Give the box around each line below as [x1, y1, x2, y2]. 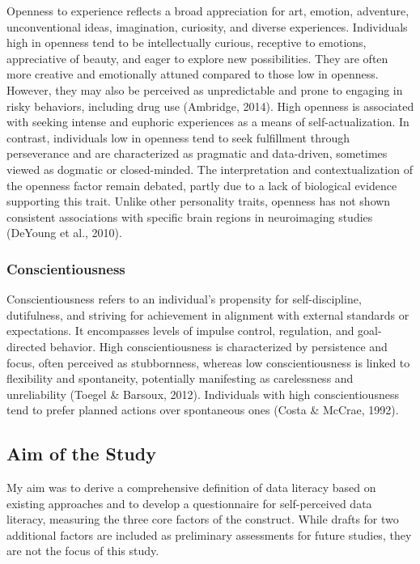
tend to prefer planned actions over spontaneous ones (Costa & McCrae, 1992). [6, 401, 399, 418]
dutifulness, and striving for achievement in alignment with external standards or [6, 306, 409, 323]
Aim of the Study [6, 441, 156, 466]
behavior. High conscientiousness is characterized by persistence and [49, 337, 388, 354]
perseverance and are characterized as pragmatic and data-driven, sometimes [6, 145, 388, 162]
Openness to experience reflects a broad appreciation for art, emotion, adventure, [6, 2, 409, 19]
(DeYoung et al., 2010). [6, 224, 122, 241]
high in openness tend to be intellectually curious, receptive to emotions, [6, 34, 367, 51]
